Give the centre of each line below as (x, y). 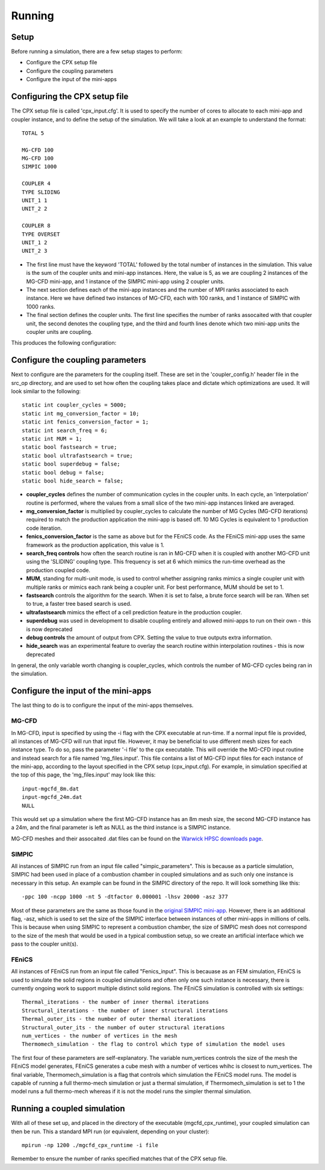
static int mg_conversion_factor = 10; (81, 413)
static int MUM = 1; (52, 439)
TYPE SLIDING (41, 192)
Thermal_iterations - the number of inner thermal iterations (116, 1002)
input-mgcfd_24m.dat (52, 797)
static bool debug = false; (63, 473)
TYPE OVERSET (41, 234)
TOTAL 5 (33, 133)
